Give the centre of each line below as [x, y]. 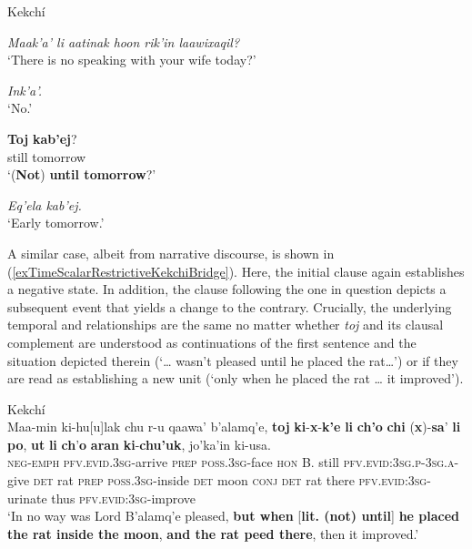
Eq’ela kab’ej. [45, 204]
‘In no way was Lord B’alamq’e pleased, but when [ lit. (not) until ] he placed [234, 516]
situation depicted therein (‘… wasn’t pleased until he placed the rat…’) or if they [233, 360]
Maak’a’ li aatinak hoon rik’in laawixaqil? [124, 41]
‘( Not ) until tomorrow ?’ [82, 174]
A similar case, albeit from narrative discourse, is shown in [171, 253]
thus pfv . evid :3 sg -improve [124, 498]
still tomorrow [47, 156]
